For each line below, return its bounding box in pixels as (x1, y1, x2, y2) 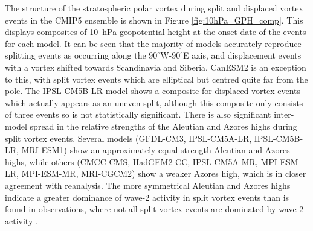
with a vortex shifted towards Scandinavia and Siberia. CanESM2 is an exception (5, 60, 306, 73)
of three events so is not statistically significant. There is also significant (5, 108, 271, 121)
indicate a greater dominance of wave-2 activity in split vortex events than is (5, 191, 289, 203)
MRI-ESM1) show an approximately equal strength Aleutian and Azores (21, 144, 290, 156)
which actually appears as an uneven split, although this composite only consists (5, 96, 303, 109)
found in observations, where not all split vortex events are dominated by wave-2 (5, 203, 304, 215)
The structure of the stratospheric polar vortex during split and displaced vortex (5, 2, 303, 14)
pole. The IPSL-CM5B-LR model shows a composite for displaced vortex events (5, 84, 301, 97)
